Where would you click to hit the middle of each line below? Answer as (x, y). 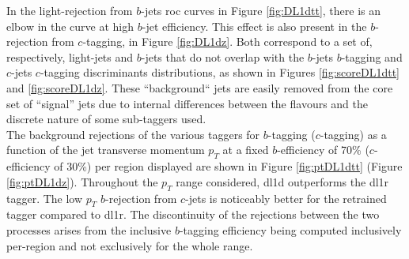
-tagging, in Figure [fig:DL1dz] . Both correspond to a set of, (227, 41)
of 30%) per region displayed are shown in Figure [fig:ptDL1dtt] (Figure (228, 166)
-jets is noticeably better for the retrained (286, 198)
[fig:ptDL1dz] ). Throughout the (82, 181)
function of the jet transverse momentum (106, 150)
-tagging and (372, 56)
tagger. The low (45, 198)
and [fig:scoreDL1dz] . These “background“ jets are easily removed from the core (200, 87)
